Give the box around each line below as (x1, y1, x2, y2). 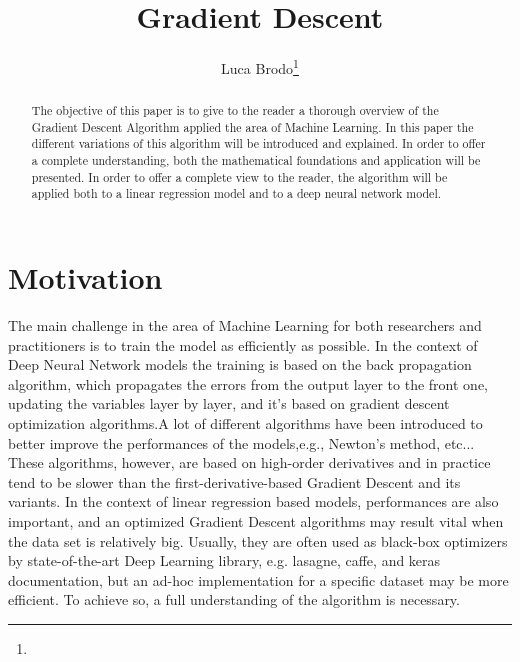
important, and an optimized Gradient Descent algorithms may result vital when (8, 510, 504, 531)
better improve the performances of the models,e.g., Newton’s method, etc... (8, 432, 475, 453)
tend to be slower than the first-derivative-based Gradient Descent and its (8, 471, 461, 492)
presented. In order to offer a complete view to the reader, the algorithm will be (31, 168, 448, 185)
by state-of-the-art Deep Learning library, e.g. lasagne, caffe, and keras (8, 550, 441, 571)
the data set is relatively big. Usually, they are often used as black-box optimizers (8, 530, 508, 551)
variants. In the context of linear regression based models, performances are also (8, 491, 499, 512)
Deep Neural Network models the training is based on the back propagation (8, 354, 472, 375)
